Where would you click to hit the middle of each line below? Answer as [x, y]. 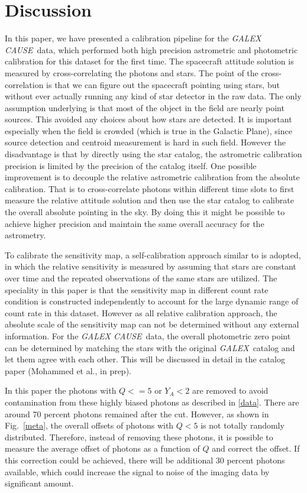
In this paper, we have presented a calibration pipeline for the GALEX [133, 38]
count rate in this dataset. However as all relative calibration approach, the [141, 312]
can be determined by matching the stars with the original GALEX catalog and [150, 347]
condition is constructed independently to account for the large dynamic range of [152, 301]
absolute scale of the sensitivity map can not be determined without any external [152, 324]
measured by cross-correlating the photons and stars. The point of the [132, 72]
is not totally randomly [243, 425]
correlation [24, 84]
